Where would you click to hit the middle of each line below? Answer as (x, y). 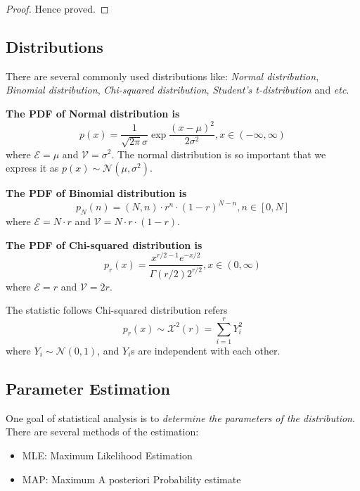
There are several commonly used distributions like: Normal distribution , (162, 76)
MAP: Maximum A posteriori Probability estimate (131, 479)
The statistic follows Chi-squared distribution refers (117, 310)
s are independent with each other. (206, 350)
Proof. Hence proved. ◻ (57, 8)
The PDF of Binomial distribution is (96, 193)
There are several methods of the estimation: (102, 432)
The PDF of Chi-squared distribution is (104, 244)
